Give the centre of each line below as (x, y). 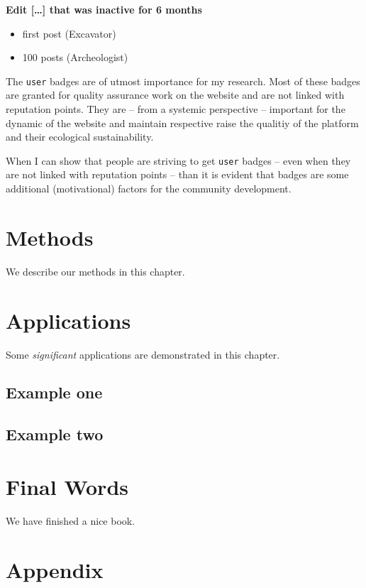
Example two (55, 434)
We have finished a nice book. (71, 520)
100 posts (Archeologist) (75, 57)
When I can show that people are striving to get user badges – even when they (178, 160)
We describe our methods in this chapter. (95, 271)
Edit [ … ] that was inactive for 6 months (104, 9)
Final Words (67, 486)
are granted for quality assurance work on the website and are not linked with (175, 95)
